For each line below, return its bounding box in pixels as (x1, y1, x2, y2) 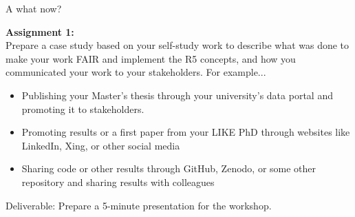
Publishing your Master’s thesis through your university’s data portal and (21, 87, 333, 102)
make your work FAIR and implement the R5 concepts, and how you (6, 51, 296, 65)
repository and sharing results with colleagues (21, 174, 215, 189)
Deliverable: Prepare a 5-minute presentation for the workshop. (6, 198, 272, 212)
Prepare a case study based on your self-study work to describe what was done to (6, 38, 349, 52)
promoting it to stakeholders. (21, 101, 144, 116)
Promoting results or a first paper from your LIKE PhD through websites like (21, 125, 350, 139)
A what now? (6, 1, 62, 15)
